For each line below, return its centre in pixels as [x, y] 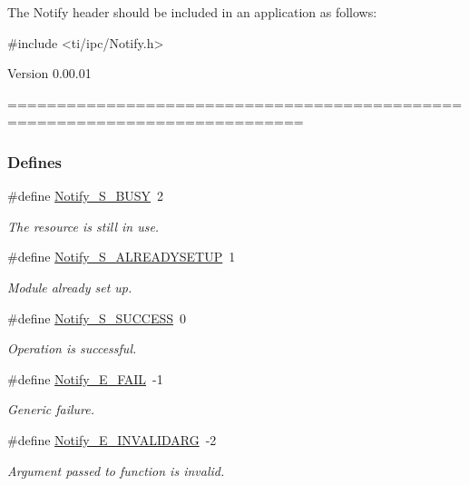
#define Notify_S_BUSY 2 [86, 196]
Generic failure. [51, 409]
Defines [35, 161]
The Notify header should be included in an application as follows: [192, 12]
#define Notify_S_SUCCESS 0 [97, 317]
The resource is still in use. [83, 226]
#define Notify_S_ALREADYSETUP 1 [122, 257]
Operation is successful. [72, 348]
